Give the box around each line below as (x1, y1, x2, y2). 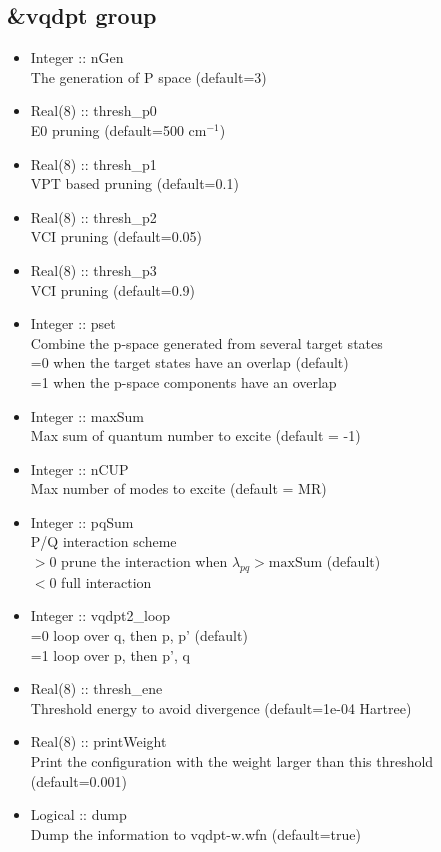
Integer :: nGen (30, 47, 124, 68)
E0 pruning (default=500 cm (30, 119, 207, 140)
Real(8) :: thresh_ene (30, 678, 163, 699)
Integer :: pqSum (30, 511, 134, 532)
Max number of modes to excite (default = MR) (30, 478, 327, 499)
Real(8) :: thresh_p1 (30, 153, 157, 174)
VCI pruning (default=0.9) (30, 279, 195, 300)
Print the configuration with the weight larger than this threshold (30, 751, 434, 772)
